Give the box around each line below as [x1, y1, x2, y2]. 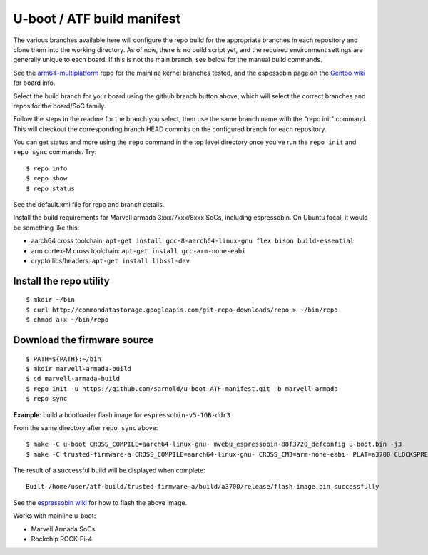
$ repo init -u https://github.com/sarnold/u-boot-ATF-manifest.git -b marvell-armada [26, 385, 338, 392]
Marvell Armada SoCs [31, 524, 96, 533]
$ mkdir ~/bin [26, 296, 75, 304]
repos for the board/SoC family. [13, 101, 106, 110]
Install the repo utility [13, 275, 110, 287]
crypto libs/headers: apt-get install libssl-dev [31, 256, 190, 265]
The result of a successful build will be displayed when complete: [13, 466, 206, 474]
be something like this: [13, 223, 80, 232]
